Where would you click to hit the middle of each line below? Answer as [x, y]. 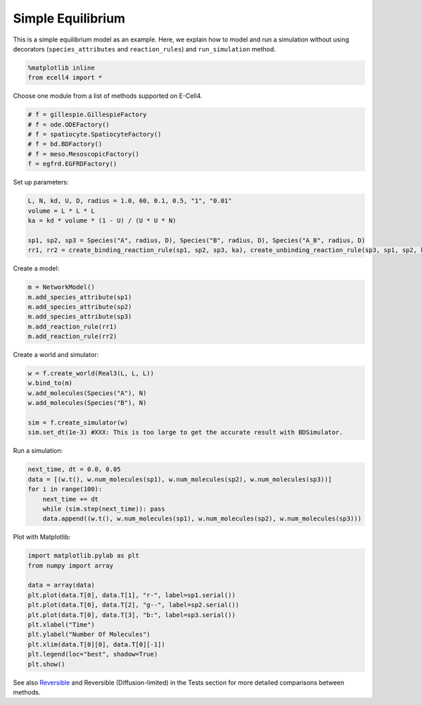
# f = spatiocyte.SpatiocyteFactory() [95, 135]
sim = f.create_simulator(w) [78, 423]
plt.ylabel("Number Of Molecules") [89, 635]
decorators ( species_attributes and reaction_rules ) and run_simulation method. [145, 49]
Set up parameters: [41, 182]
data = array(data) [61, 585]
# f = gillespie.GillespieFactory [87, 115]
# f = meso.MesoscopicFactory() [84, 154]
